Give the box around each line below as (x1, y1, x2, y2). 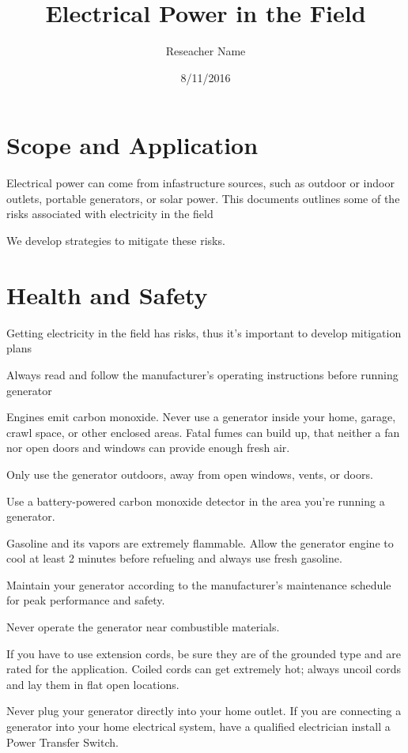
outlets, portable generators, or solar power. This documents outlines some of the (6, 190, 400, 206)
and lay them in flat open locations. (6, 676, 179, 692)
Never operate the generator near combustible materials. (6, 619, 280, 635)
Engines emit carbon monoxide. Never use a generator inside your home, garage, (6, 409, 396, 425)
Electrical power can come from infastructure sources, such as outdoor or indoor (6, 175, 395, 191)
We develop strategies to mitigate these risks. (6, 232, 225, 249)
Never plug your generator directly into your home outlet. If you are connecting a (6, 702, 402, 719)
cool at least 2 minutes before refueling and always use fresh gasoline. (6, 550, 342, 567)
